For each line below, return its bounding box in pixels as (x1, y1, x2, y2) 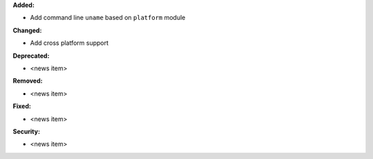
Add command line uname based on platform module (30, 14, 186, 22)
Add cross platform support (30, 39, 109, 47)
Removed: (12, 76, 43, 85)
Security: (12, 127, 41, 136)
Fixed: (12, 102, 31, 110)
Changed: (12, 26, 42, 34)
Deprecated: (12, 52, 50, 60)
